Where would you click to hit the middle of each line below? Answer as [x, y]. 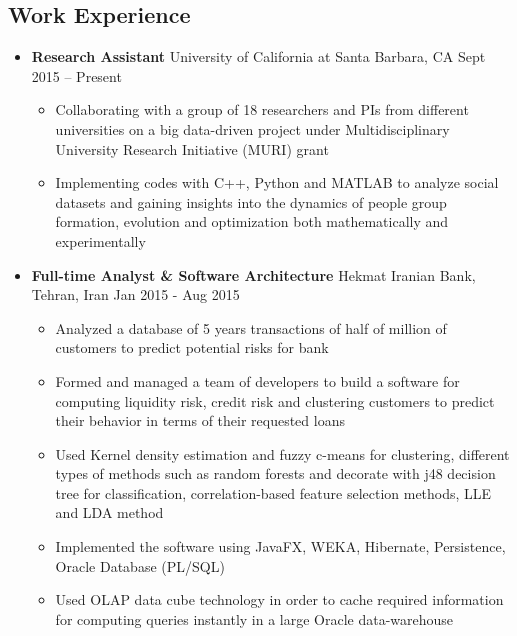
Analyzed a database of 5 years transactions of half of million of [251, 327]
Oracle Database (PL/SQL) [140, 565]
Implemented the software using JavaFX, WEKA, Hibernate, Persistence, [280, 546]
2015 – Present [76, 75]
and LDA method [109, 512]
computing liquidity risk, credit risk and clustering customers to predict [275, 400]
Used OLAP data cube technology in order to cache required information [279, 599]
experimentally [100, 240]
